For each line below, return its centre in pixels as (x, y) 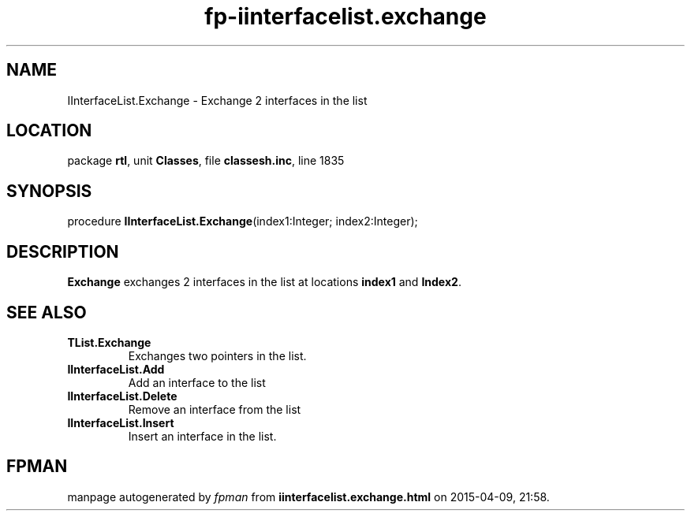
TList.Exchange (109, 342)
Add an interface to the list (197, 382)
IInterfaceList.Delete (122, 396)
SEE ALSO (47, 312)
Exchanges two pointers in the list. (217, 355)
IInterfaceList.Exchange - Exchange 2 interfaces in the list (217, 100)
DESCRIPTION (63, 251)
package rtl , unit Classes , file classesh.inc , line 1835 (206, 161)
